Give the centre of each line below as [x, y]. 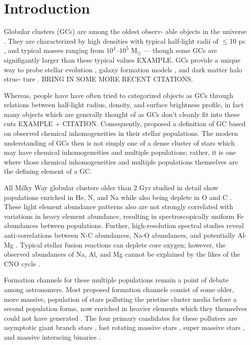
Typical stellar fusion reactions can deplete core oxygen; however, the [123, 244]
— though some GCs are [180, 50]
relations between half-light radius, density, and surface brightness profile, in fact [124, 105]
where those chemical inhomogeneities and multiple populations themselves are [121, 161]
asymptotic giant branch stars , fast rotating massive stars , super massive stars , [125, 327]
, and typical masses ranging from [54, 50]
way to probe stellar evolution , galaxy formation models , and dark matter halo [123, 69]
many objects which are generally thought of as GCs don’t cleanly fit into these [122, 114]
